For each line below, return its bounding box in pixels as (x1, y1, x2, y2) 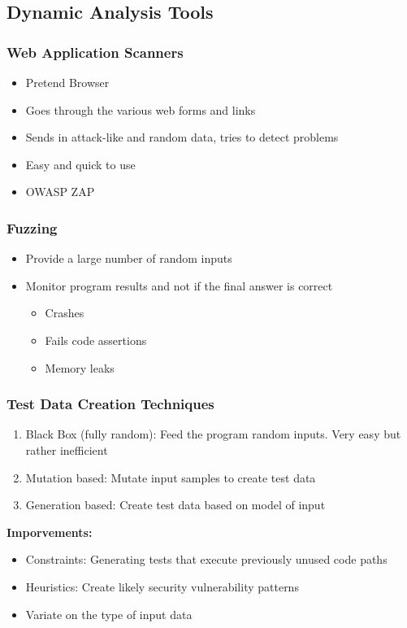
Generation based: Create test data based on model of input (25, 496, 326, 513)
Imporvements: (6, 523, 93, 540)
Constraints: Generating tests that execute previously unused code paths (25, 551, 388, 568)
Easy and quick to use (25, 155, 136, 172)
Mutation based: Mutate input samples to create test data (25, 469, 316, 486)
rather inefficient (25, 441, 108, 458)
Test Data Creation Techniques (6, 394, 214, 414)
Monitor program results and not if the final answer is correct (25, 277, 333, 294)
